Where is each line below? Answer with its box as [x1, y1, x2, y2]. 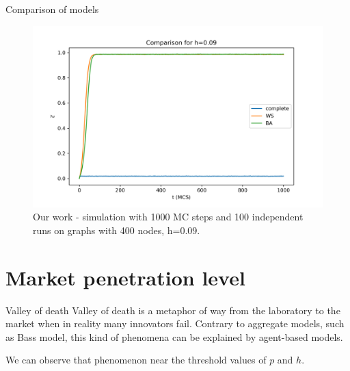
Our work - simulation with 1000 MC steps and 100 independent [33, 209, 304, 224]
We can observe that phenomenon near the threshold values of [5, 353, 267, 367]
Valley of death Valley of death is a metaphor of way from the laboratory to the [5, 303, 340, 317]
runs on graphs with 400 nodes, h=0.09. [33, 222, 200, 237]
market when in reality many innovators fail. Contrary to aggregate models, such [5, 316, 345, 331]
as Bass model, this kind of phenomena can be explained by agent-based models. [5, 329, 343, 344]
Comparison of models [5, 2, 99, 16]
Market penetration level [5, 263, 245, 291]
